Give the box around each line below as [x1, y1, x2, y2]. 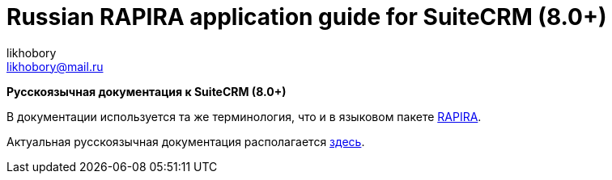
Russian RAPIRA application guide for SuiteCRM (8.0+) [6, 3, 607, 31]
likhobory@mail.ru [6, 59, 104, 73]
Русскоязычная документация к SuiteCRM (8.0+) [6, 84, 287, 98]
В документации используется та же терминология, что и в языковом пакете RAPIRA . [6, 109, 482, 123]
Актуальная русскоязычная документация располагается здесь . [6, 134, 365, 149]
